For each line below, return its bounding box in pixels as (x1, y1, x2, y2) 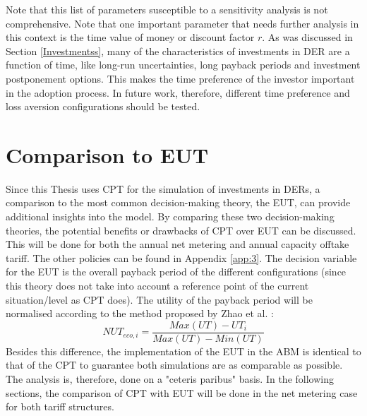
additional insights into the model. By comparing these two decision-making (6, 209, 335, 224)
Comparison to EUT (6, 140, 209, 169)
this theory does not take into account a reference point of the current (6, 278, 309, 293)
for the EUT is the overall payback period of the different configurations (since (6, 264, 347, 279)
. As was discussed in (262, 30, 353, 44)
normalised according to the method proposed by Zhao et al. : (6, 306, 274, 321)
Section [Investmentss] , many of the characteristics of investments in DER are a (6, 43, 350, 58)
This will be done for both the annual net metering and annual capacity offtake (6, 237, 349, 251)
